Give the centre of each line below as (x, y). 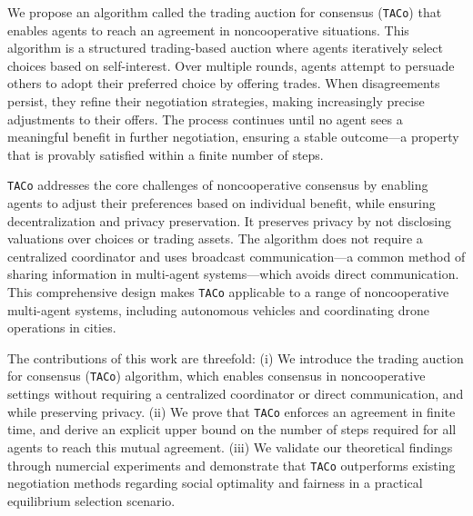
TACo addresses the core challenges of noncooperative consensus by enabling (218, 185)
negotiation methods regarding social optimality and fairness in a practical (215, 483)
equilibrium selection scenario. (91, 500)
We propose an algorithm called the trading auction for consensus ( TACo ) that (225, 12)
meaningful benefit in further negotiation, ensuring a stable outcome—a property (233, 137)
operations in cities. (62, 327)
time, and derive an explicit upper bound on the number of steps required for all (232, 429)
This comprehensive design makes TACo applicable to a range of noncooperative (228, 292)
